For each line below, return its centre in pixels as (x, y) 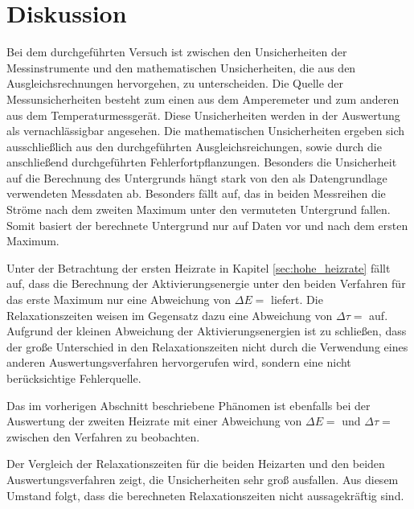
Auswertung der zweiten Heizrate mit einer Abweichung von (154, 421)
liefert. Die (297, 300)
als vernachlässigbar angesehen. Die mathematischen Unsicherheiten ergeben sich (206, 131)
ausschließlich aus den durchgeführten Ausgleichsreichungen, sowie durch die (194, 146)
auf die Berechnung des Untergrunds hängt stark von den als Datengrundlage (197, 177)
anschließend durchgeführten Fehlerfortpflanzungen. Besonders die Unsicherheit (202, 162)
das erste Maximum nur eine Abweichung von (119, 300)
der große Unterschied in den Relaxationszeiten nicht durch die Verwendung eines (207, 346)
